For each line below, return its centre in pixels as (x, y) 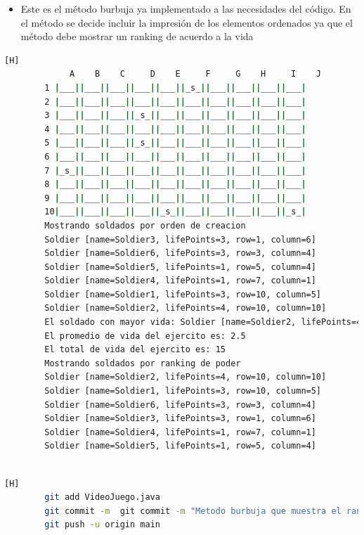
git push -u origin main (102, 525)
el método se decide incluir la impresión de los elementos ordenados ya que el (187, 22)
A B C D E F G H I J (196, 74)
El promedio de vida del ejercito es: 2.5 (145, 336)
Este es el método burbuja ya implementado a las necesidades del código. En (186, 8)
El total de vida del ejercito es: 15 (135, 350)
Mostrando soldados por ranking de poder (143, 363)
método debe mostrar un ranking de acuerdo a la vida (137, 36)
